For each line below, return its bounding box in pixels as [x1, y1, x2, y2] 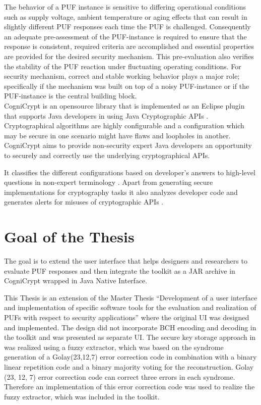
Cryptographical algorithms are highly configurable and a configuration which [4, 120, 244, 131]
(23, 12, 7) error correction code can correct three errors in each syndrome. [4, 371, 235, 382]
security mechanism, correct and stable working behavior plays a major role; [4, 71, 240, 81]
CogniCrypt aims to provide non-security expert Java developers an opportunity [4, 140, 252, 150]
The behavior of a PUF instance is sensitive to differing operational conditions [4, 2, 246, 12]
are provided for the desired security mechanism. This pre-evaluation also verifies [4, 50, 254, 61]
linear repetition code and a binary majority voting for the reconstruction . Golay [4, 361, 254, 372]
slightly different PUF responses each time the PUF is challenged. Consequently [4, 21, 251, 32]
